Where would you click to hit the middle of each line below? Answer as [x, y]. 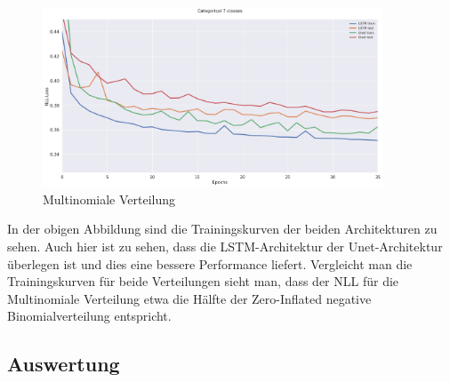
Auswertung [64, 364]
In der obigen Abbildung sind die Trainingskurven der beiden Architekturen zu [222, 229]
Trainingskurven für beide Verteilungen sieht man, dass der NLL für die [203, 281]
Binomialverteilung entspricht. [89, 316]
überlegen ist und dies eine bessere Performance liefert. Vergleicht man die [210, 263]
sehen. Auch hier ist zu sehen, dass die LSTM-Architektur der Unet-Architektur [225, 246]
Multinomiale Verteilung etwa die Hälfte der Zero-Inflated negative [189, 298]
